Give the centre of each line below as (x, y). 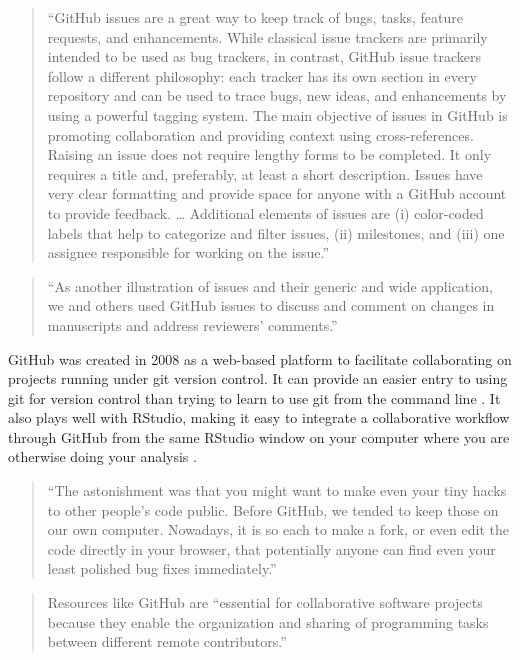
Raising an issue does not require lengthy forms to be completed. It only (269, 154)
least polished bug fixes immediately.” (162, 568)
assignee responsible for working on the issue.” (188, 252)
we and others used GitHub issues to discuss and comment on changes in (271, 305)
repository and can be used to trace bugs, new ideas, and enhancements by (277, 95)
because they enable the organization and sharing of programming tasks (268, 621)
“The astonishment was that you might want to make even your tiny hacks (277, 490)
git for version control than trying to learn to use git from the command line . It (254, 397)
